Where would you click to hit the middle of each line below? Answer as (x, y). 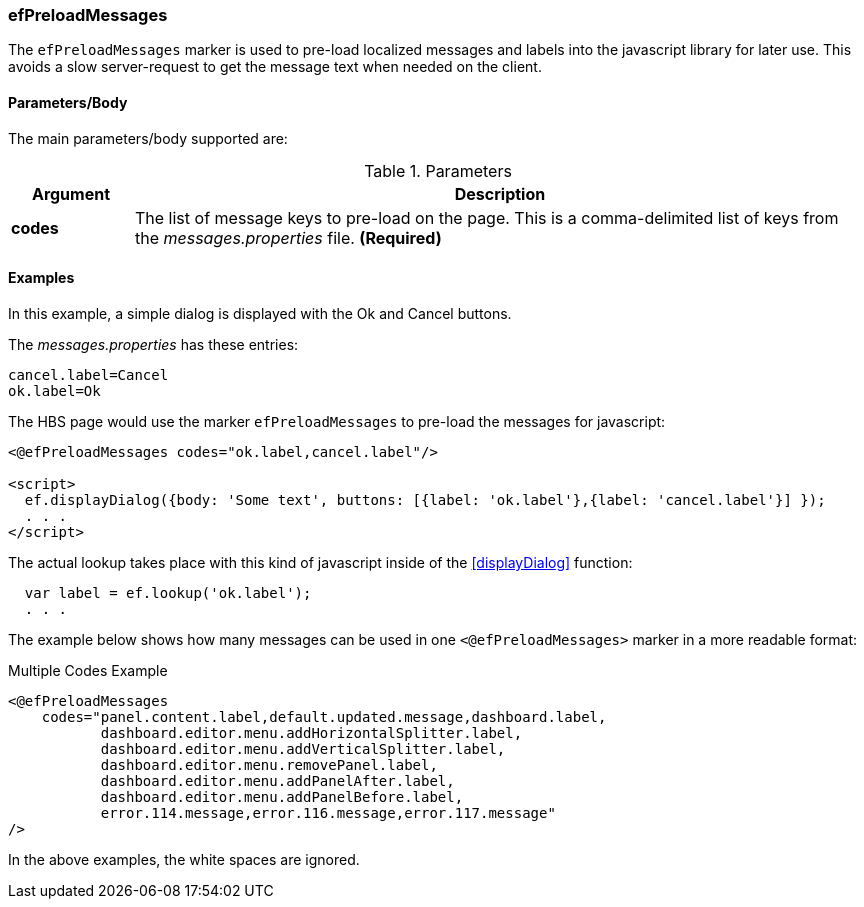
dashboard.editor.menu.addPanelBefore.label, (282, 796)
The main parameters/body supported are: (148, 138)
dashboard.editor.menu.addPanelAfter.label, (277, 780)
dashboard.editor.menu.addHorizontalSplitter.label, (311, 732)
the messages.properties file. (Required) (288, 237)
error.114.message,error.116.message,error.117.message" (328, 812)
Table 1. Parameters (438, 170)
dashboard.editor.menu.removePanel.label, (269, 764)
